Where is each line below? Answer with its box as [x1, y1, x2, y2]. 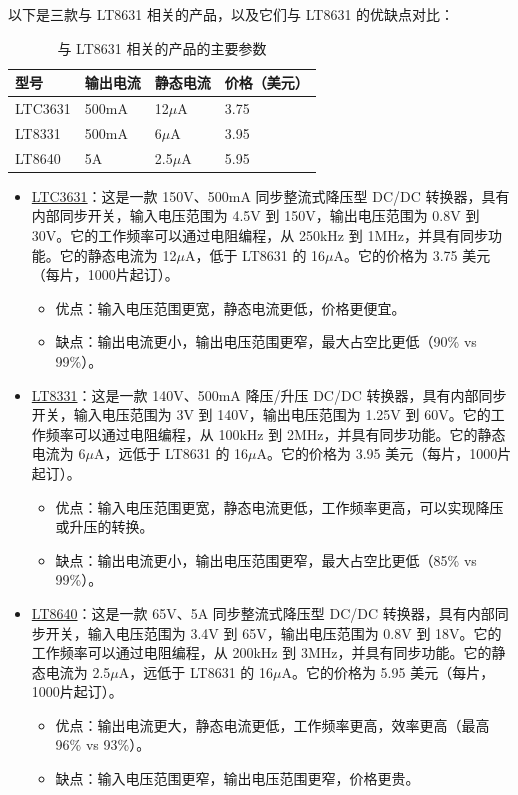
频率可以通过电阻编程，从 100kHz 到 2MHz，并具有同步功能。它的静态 [45, 423, 506, 444]
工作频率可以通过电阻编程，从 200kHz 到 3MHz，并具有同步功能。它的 [31, 642, 492, 663]
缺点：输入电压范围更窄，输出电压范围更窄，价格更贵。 [55, 768, 420, 789]
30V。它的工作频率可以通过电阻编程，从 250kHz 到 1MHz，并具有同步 [31, 225, 488, 245]
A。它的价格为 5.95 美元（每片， [281, 661, 495, 682]
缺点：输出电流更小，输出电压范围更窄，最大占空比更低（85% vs [55, 549, 477, 570]
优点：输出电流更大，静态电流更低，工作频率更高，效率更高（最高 [55, 714, 490, 735]
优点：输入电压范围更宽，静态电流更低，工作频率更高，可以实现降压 [55, 496, 504, 517]
